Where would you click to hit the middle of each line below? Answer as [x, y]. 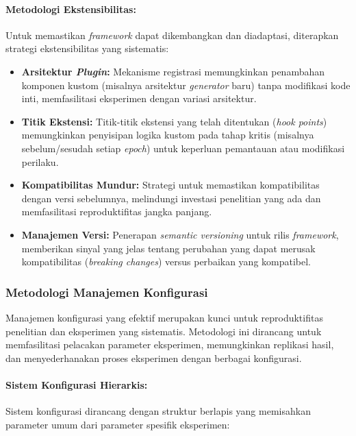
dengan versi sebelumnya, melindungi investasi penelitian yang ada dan [171, 198]
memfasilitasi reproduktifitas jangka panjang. [117, 211]
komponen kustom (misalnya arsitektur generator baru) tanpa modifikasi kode [186, 85]
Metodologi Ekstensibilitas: [71, 9]
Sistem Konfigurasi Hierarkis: [77, 384]
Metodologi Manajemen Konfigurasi [107, 292]
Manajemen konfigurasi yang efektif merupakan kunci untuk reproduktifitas [164, 317]
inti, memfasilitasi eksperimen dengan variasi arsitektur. [139, 98]
